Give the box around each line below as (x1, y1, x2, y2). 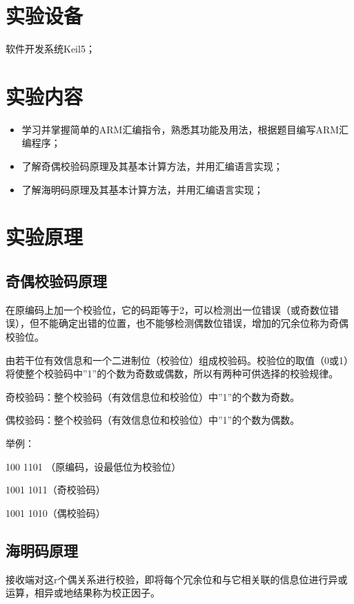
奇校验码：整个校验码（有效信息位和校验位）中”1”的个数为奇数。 (6, 389, 300, 404)
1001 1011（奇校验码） (6, 482, 106, 497)
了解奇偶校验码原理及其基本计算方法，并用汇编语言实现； (21, 159, 283, 173)
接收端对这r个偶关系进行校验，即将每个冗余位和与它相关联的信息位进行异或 (6, 572, 348, 586)
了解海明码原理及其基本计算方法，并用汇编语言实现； (21, 182, 264, 196)
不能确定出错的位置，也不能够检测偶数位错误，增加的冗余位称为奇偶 (39, 316, 348, 330)
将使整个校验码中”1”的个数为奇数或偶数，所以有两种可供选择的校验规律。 (6, 366, 339, 381)
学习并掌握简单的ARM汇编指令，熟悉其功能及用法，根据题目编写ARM (21, 122, 340, 136)
